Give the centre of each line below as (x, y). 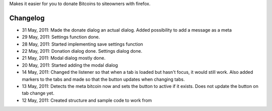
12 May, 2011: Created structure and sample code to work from (87, 100)
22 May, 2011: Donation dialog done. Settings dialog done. (82, 51)
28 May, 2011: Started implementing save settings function (83, 44)
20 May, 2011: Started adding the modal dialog (70, 65)
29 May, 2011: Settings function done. (61, 37)
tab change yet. (38, 93)
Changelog (27, 18)
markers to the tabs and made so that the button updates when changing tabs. (103, 79)
